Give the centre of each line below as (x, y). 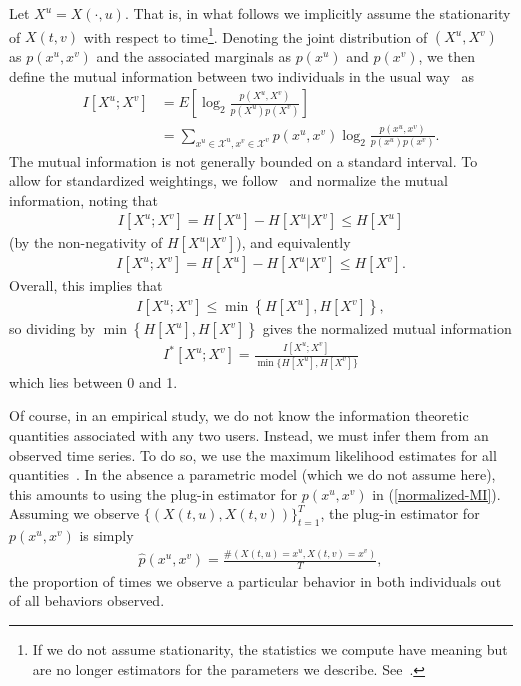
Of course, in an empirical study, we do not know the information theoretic (239, 415)
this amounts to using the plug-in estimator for (153, 493)
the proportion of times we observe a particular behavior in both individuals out (255, 580)
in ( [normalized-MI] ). (436, 493)
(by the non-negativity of (86, 242)
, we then (446, 56)
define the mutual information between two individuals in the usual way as (242, 75)
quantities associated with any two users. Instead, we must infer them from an (249, 434)
